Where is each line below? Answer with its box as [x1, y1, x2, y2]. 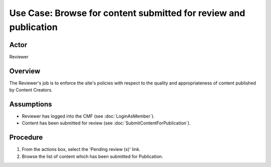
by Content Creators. [9, 87, 53, 93]
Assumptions [9, 100, 52, 108]
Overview [9, 66, 41, 75]
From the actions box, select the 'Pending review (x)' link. [22, 146, 141, 152]
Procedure [9, 133, 43, 142]
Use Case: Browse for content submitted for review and [9, 7, 245, 18]
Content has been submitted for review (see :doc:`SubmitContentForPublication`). [22, 120, 191, 126]
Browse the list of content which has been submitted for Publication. [22, 153, 163, 159]
